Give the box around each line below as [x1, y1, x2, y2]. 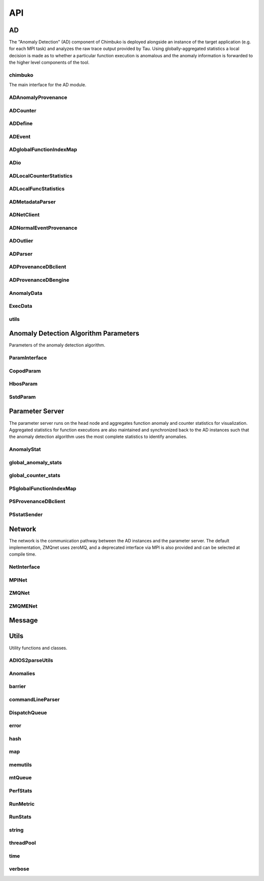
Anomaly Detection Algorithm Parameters [9, 329, 139, 338]
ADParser [9, 250, 33, 257]
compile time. [9, 551, 37, 557]
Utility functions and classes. [9, 645, 67, 651]
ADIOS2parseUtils [9, 657, 53, 664]
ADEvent [9, 133, 31, 140]
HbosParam [9, 380, 38, 387]
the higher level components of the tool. [9, 59, 90, 66]
